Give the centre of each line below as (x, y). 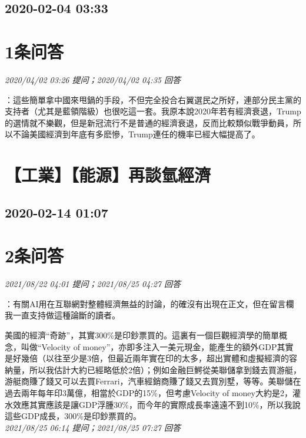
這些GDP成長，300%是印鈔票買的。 (73, 416)
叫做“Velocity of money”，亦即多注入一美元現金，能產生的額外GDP (149, 346)
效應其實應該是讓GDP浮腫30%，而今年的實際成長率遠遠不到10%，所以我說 (157, 404)
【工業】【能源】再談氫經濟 (108, 175)
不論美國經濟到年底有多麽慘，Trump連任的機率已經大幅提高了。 (136, 134)
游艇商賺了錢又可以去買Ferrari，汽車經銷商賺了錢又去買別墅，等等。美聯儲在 (153, 381)
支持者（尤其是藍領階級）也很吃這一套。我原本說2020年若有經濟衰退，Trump (153, 111)
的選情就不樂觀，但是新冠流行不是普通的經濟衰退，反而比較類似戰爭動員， (149, 122)
